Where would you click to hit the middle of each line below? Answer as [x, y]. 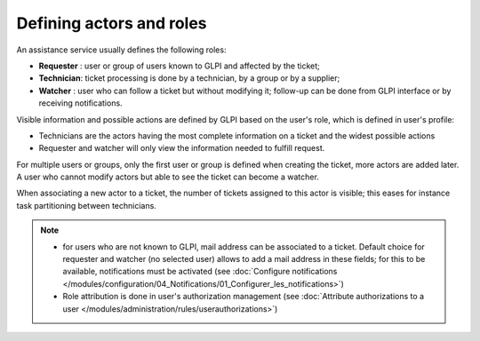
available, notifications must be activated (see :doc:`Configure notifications [200, 272]
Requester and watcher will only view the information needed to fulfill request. [182, 148]
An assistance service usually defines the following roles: [121, 50]
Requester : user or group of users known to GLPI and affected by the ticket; [179, 66]
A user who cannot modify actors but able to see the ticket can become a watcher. [168, 177]
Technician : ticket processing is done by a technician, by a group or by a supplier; [189, 78]
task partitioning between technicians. [87, 205]
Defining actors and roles [112, 23]
